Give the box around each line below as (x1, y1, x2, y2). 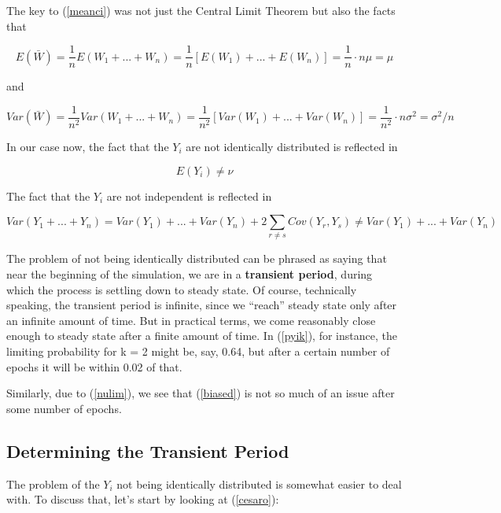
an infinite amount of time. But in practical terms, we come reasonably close (6, 312, 376, 328)
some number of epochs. (6, 400, 122, 416)
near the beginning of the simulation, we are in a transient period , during (6, 266, 373, 282)
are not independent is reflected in (106, 187, 272, 204)
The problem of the (6, 475, 100, 492)
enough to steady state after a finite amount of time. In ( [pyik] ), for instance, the (6, 327, 397, 344)
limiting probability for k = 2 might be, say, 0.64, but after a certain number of (6, 342, 390, 359)
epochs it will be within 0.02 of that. (6, 358, 182, 375)
